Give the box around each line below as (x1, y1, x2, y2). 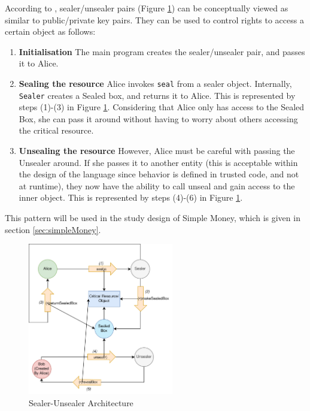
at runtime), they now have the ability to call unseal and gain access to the (19, 179, 295, 192)
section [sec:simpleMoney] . (5, 223, 101, 235)
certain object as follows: (5, 25, 96, 38)
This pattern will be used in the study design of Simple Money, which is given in (5, 211, 300, 224)
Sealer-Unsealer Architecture (29, 396, 133, 409)
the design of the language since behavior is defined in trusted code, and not (19, 168, 299, 180)
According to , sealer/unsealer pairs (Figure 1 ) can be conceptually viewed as (5, 2, 288, 14)
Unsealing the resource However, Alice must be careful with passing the (19, 144, 295, 157)
